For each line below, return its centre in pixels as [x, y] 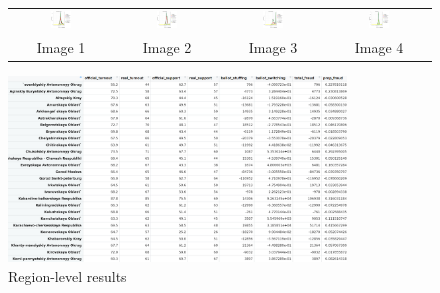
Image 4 [379, 46]
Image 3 [273, 46]
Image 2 [167, 46]
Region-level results [67, 276]
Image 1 [61, 46]
